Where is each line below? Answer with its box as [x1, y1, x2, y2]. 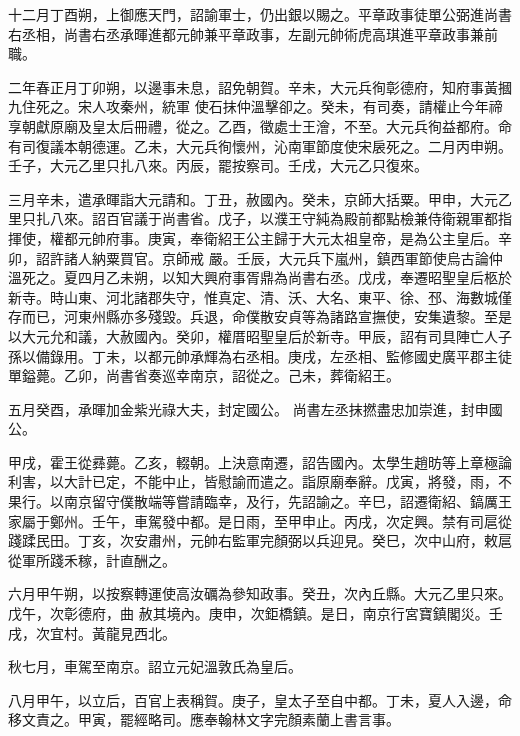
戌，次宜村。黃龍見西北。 [8, 622, 176, 643]
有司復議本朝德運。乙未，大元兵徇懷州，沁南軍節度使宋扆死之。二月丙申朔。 [8, 135, 512, 156]
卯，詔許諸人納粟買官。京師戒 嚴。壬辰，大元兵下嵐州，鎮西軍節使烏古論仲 [8, 247, 503, 268]
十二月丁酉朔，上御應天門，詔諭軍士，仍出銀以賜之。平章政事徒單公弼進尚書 [8, 4, 512, 24]
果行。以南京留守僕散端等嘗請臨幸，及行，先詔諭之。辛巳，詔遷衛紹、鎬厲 [8, 491, 498, 512]
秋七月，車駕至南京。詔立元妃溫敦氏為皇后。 [8, 656, 302, 677]
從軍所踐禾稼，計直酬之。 [8, 549, 176, 570]
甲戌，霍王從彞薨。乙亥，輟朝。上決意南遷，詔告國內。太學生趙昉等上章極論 [8, 451, 512, 472]
